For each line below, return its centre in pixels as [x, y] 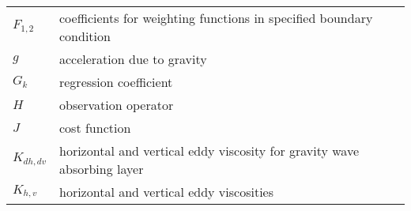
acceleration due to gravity [133, 59]
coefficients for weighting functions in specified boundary [216, 18]
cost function [95, 128]
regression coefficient [116, 82]
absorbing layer [101, 169]
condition [85, 36]
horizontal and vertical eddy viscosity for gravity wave [209, 151]
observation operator [116, 105]
